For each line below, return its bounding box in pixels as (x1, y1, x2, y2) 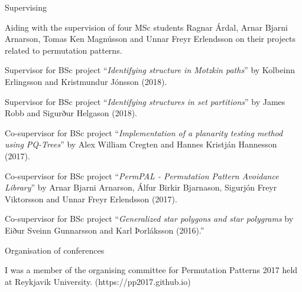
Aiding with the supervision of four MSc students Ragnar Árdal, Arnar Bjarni (5, 21, 288, 33)
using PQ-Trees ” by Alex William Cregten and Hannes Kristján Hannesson (5, 138, 277, 150)
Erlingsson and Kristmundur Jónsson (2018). (5, 75, 167, 87)
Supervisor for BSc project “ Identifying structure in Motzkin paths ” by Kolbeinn (5, 64, 295, 76)
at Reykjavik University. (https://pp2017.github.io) (5, 275, 191, 287)
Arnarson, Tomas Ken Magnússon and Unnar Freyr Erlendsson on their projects (5, 32, 296, 45)
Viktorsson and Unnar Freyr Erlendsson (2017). (5, 192, 177, 205)
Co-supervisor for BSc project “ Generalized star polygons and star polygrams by (5, 212, 294, 225)
